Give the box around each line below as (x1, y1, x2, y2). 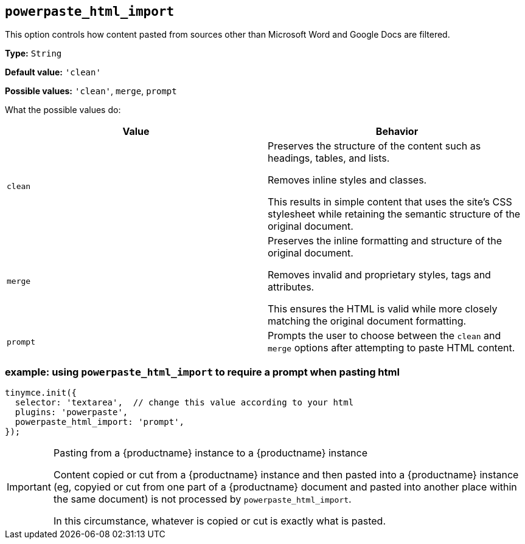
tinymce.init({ (5, 388, 77, 398)
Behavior (375, 125, 419, 138)
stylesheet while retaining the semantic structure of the (268, 208, 521, 221)
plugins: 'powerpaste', (15, 407, 128, 418)
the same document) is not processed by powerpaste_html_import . (53, 493, 352, 506)
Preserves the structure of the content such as (268, 140, 481, 153)
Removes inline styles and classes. (268, 174, 427, 187)
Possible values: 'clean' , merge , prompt (5, 86, 177, 97)
